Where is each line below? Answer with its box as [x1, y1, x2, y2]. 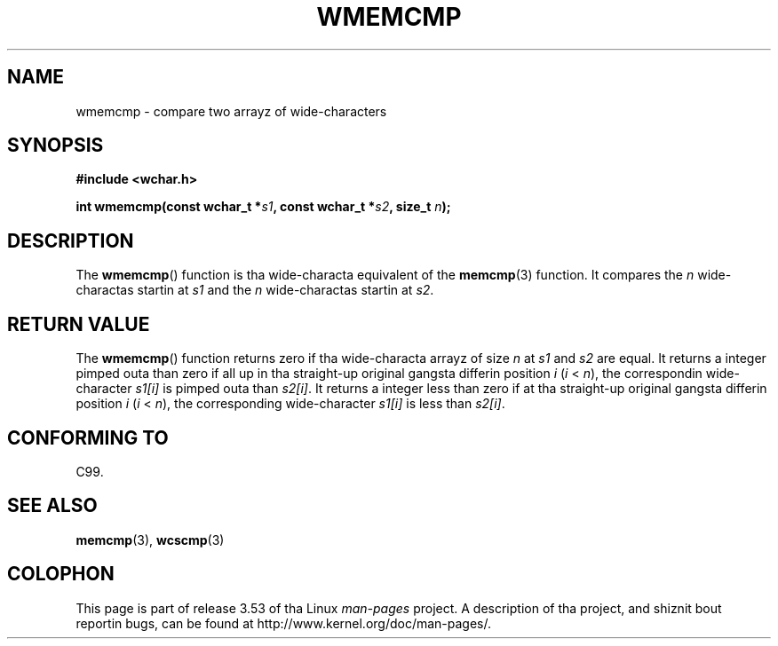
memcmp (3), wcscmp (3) [75, 532, 225, 548]
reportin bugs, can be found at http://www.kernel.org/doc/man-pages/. [75, 615, 492, 631]
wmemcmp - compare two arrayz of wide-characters [75, 103, 387, 119]
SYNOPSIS [7, 134, 104, 157]
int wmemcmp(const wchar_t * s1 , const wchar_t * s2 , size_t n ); [75, 199, 451, 215]
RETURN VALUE [7, 312, 150, 335]
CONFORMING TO [7, 426, 169, 449]
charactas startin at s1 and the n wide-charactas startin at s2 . [75, 282, 434, 298]
